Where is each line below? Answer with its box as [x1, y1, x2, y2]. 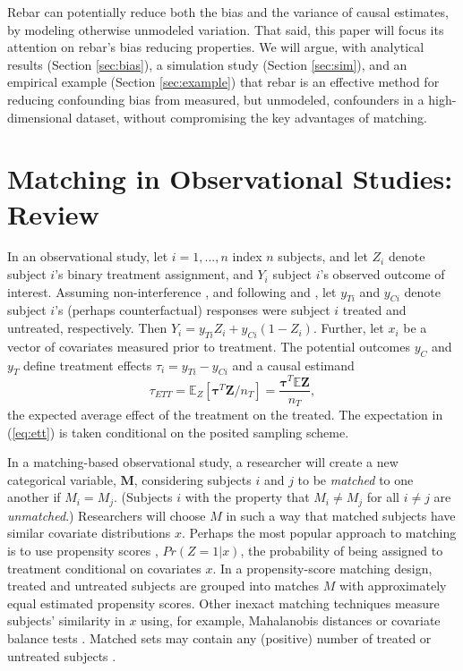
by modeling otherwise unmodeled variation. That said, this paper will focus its [7, 20, 444, 38]
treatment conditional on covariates [7, 558, 201, 577]
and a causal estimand [232, 355, 355, 374]
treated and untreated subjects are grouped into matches [7, 576, 320, 595]
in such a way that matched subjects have [226, 505, 456, 524]
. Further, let [313, 319, 384, 337]
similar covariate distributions [7, 523, 171, 542]
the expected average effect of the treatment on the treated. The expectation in [7, 405, 443, 424]
